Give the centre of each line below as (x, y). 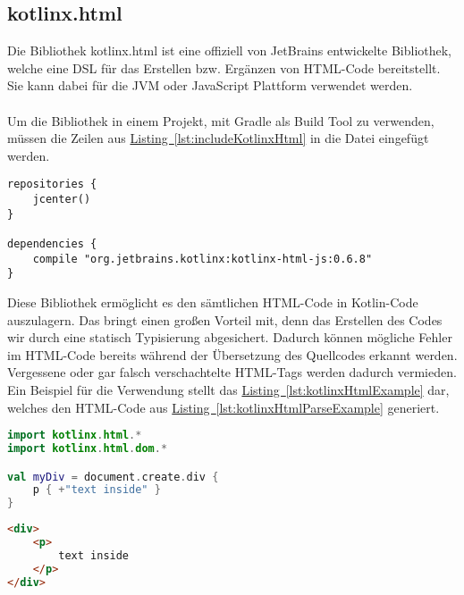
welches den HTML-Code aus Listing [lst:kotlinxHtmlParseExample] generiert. (224, 407)
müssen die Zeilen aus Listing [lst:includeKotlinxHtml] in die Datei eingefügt (218, 138)
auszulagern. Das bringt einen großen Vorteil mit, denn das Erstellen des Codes (225, 319)
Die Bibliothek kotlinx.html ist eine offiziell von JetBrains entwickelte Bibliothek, (229, 50)
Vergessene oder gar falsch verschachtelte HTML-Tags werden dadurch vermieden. (232, 372)
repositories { (52, 184)
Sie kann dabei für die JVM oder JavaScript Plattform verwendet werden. (210, 85)
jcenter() (62, 200)
